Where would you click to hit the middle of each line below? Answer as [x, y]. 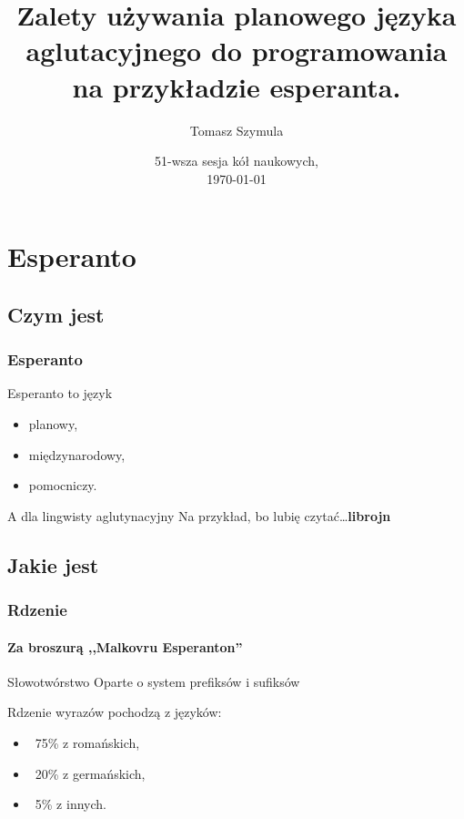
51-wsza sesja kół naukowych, [237, 161]
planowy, [53, 424]
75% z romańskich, [87, 743]
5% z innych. [71, 804]
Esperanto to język [60, 393]
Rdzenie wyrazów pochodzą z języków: [115, 712]
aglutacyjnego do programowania [237, 51]
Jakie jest [53, 564]
